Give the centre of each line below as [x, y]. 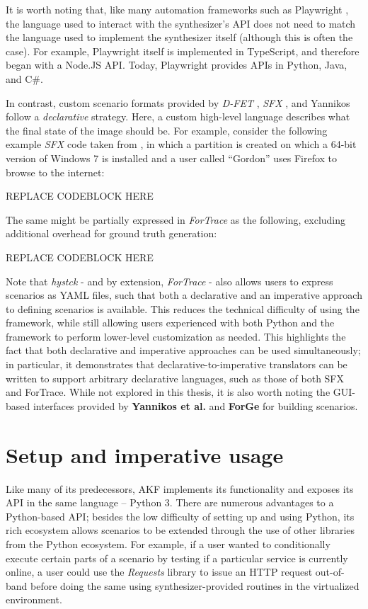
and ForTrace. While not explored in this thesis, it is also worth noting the [168, 392]
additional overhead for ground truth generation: [111, 233]
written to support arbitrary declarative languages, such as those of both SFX [175, 378]
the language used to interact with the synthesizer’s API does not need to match [181, 23]
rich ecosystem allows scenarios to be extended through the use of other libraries [180, 530]
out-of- [330, 572]
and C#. [24, 78]
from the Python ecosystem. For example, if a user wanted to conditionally [168, 543]
